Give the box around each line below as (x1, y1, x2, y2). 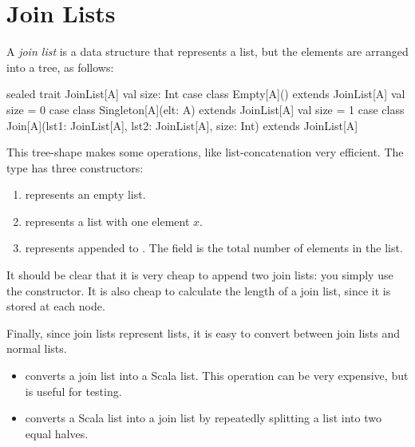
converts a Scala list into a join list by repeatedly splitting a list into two (25, 409, 381, 426)
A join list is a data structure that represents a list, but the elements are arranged (6, 43, 409, 60)
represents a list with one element (25, 212, 190, 229)
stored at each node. (6, 298, 105, 314)
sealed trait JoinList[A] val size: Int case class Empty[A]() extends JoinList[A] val (6, 85, 405, 102)
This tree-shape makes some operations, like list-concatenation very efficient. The (6, 144, 404, 160)
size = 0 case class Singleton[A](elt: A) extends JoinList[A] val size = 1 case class (6, 101, 405, 117)
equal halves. (25, 425, 89, 441)
